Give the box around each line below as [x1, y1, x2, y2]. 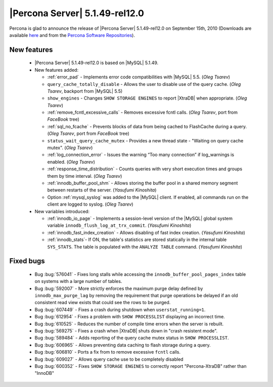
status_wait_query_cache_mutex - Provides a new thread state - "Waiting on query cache [47, 137, 244, 143]
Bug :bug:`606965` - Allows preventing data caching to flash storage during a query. [34, 342, 211, 348]
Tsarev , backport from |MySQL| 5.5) [47, 88, 123, 94]
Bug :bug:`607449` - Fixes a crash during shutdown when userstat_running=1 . [34, 306, 206, 313]
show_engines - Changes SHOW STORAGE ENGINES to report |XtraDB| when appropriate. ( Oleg [47, 95, 247, 101]
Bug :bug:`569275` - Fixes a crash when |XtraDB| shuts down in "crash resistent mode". [34, 328, 218, 334]
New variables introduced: [34, 208, 89, 214]
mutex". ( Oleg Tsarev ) [47, 144, 93, 151]
